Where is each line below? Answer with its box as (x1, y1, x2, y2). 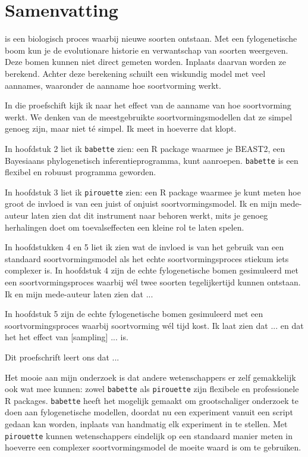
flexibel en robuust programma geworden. (5, 166, 156, 178)
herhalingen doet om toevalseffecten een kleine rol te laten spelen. (5, 220, 244, 233)
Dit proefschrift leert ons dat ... (5, 350, 120, 363)
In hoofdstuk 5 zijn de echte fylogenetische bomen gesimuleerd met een (5, 307, 263, 320)
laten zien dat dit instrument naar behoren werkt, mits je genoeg (31, 209, 268, 222)
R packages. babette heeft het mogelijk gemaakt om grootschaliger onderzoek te (5, 394, 298, 406)
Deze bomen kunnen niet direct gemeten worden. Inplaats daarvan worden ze (5, 55, 286, 68)
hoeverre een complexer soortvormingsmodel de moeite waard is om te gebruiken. (5, 441, 301, 453)
